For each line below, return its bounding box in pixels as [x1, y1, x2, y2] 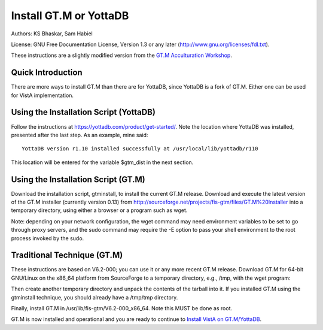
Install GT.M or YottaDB [11, 9, 129, 22]
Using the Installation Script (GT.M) [11, 174, 146, 184]
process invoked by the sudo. [11, 234, 84, 242]
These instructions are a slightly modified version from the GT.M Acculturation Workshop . [11, 52, 233, 59]
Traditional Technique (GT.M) [11, 250, 123, 261]
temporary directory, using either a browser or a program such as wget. [11, 207, 188, 214]
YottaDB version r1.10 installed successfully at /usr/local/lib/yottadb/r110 [22, 146, 258, 152]
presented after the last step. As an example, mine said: [11, 131, 148, 138]
